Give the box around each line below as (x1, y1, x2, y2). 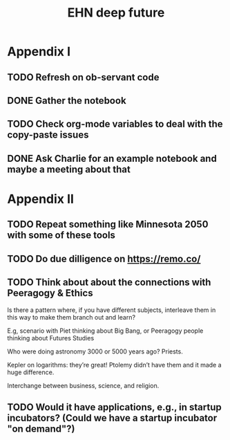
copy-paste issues (7, 129, 89, 141)
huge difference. (7, 368, 55, 376)
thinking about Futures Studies (7, 333, 95, 342)
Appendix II (7, 191, 75, 207)
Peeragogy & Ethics (7, 287, 93, 299)
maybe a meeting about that (7, 163, 131, 175)
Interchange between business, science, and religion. (7, 381, 160, 389)
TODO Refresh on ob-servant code (7, 71, 160, 83)
